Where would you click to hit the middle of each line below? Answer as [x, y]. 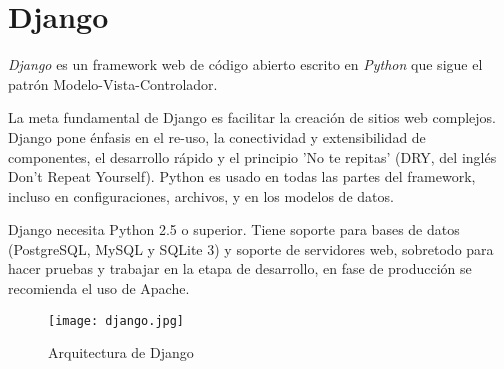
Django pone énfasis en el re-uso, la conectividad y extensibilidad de [217, 136]
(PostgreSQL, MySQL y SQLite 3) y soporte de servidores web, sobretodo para [251, 248]
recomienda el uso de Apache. [99, 288]
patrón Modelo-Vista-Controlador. [113, 83]
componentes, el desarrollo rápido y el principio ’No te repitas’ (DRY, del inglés [252, 156]
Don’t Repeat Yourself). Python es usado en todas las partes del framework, [242, 176]
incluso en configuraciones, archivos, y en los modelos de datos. [201, 195]
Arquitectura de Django [121, 352]
